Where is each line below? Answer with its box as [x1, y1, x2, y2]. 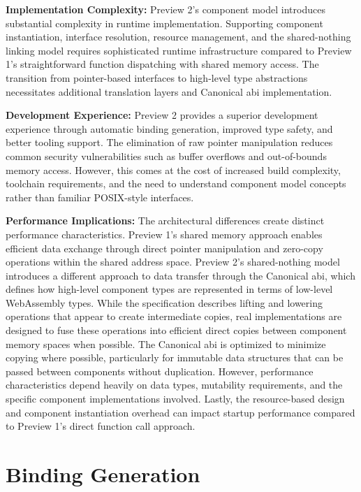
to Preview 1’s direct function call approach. [6, 419, 196, 433]
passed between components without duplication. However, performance [6, 363, 314, 378]
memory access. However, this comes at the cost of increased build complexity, [6, 162, 341, 177]
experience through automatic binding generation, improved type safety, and [6, 121, 333, 136]
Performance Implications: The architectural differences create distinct [6, 213, 325, 228]
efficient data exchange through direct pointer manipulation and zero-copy [6, 240, 323, 255]
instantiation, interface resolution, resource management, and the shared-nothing [6, 29, 351, 44]
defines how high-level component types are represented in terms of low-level [6, 282, 333, 296]
